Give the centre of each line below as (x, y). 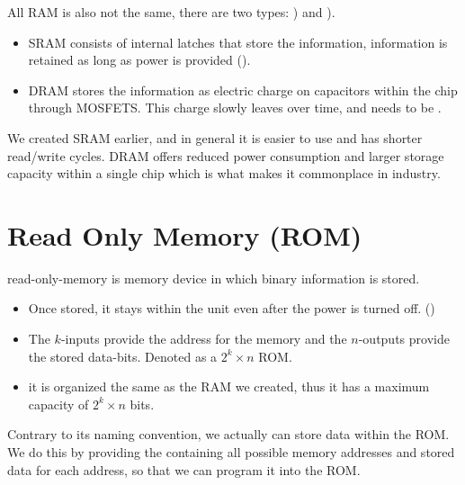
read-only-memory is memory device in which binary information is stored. (214, 278)
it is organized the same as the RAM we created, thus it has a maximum (229, 386)
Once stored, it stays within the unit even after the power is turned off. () (232, 308)
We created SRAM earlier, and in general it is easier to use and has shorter (215, 137)
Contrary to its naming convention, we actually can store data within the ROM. (228, 434)
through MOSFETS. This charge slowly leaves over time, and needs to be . (235, 108)
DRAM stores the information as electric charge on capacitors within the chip (243, 90)
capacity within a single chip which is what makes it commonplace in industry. (224, 173)
